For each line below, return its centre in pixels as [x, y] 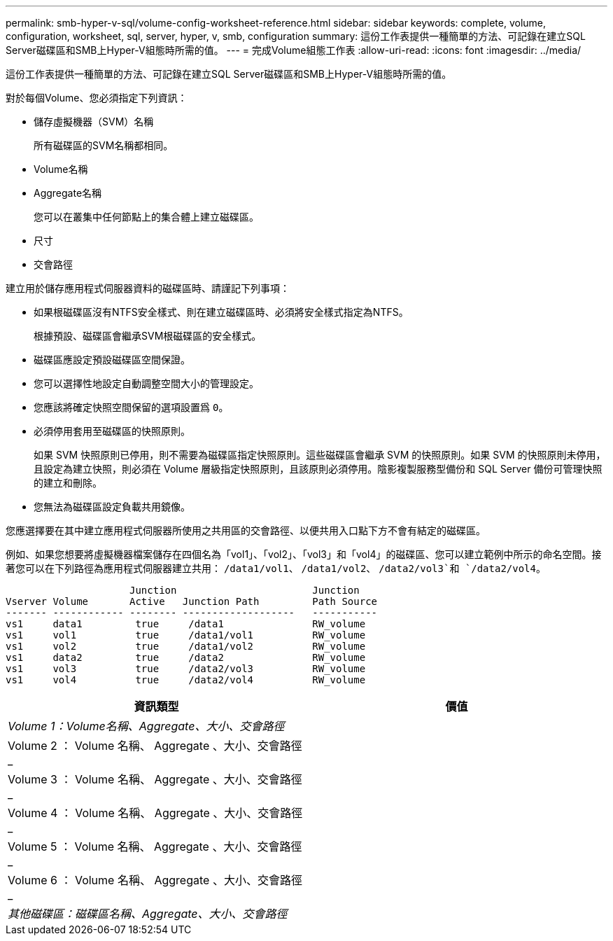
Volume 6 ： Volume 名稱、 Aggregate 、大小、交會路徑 [155, 880]
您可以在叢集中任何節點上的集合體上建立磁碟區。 [146, 217]
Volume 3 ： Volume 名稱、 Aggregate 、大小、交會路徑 [155, 779]
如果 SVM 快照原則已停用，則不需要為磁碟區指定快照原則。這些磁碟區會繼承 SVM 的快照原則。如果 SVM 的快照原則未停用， [320, 455]
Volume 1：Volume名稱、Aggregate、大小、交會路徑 [146, 726]
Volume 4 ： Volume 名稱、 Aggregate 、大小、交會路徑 [155, 813]
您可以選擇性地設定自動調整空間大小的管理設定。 [146, 383]
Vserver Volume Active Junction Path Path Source [192, 601]
